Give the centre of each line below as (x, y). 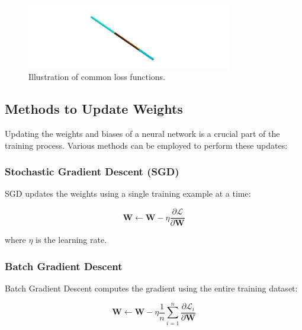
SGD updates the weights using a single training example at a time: (128, 193)
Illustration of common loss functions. (97, 77)
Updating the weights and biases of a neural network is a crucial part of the (142, 134)
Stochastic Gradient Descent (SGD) (92, 172)
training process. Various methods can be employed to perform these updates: (146, 145)
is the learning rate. (71, 240)
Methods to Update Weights (94, 109)
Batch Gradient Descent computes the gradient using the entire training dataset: (151, 288)
